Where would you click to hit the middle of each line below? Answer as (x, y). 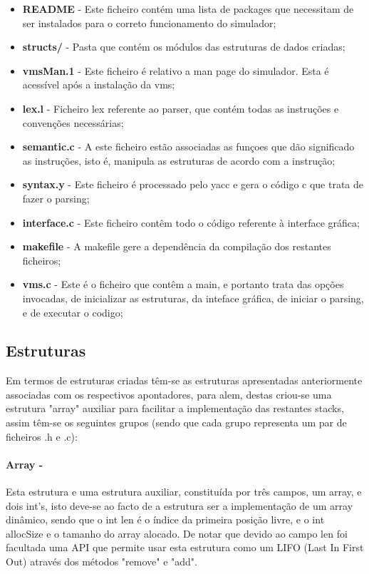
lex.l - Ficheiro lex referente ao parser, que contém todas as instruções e (181, 108)
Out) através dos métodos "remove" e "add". (102, 562)
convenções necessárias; (73, 122)
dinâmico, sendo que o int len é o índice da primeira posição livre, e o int (165, 519)
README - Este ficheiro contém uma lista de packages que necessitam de (188, 9)
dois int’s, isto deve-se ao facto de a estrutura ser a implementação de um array (180, 505)
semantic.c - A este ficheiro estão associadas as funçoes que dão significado (188, 147)
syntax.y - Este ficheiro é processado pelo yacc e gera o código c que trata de (193, 184)
